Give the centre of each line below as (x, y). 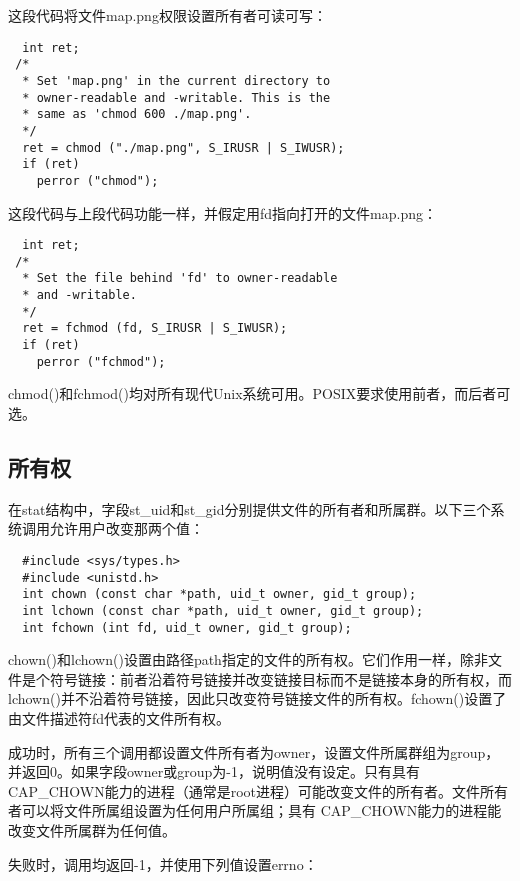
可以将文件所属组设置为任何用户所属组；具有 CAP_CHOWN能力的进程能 (261, 810)
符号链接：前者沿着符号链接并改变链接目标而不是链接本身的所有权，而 (280, 678)
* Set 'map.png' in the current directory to (176, 80)
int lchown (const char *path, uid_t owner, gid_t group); (223, 610)
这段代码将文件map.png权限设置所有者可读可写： (167, 15)
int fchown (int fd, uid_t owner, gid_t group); (187, 627)
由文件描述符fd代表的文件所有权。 (119, 717)
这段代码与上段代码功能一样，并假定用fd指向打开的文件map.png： (222, 212)
